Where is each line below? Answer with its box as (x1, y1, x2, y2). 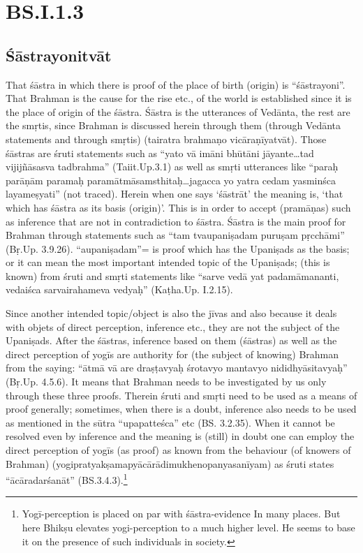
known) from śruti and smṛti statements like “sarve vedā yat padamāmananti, (6, 268, 339, 283)
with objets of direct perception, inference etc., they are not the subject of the (6, 319, 340, 334)
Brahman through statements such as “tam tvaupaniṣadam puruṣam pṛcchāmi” (6, 228, 345, 242)
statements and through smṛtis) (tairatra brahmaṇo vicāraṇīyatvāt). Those (6, 131, 327, 146)
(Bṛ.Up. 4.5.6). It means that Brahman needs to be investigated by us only (6, 374, 327, 389)
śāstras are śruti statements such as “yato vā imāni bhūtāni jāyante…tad (6, 145, 314, 160)
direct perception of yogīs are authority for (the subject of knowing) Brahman (6, 346, 339, 361)
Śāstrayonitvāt (6, 44, 112, 66)
